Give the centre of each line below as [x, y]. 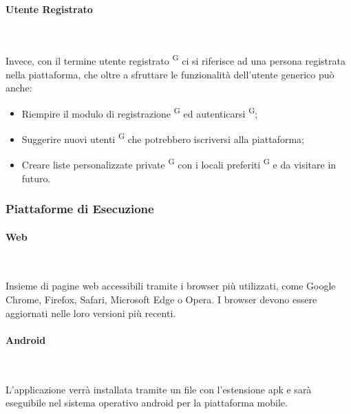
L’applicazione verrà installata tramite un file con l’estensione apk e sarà [159, 389]
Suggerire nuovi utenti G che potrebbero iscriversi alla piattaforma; [163, 138]
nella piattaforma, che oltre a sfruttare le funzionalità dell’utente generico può [170, 74]
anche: [19, 88]
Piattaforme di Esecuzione [80, 209]
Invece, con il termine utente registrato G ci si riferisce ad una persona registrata [175, 60]
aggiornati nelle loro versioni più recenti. [91, 313]
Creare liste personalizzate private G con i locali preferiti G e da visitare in [179, 163]
